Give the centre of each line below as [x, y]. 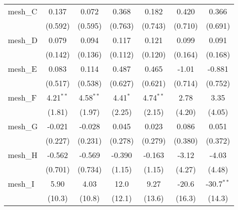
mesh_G [23, 126]
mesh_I [21, 184]
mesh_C [23, 11]
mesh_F [22, 97]
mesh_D [23, 40]
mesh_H [23, 155]
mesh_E [22, 69]
